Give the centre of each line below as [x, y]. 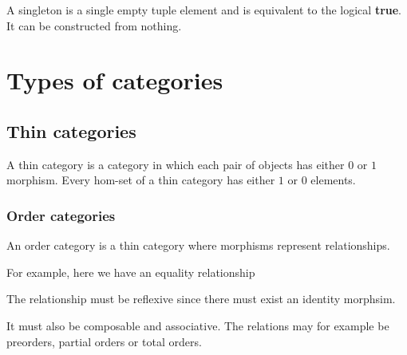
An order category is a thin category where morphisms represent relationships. [198, 245]
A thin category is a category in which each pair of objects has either [176, 164]
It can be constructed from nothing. [94, 25]
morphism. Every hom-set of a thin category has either [141, 180]
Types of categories [115, 80]
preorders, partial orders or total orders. [104, 341]
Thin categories [71, 130]
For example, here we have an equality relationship [131, 272]
